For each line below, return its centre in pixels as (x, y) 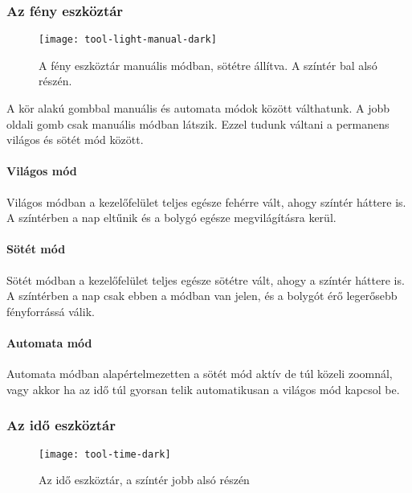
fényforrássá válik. (51, 311)
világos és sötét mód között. (75, 140)
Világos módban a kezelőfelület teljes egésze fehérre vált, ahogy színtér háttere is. (206, 201)
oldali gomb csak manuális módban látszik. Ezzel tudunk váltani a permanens (198, 123)
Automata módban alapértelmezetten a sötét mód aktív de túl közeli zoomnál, (200, 374)
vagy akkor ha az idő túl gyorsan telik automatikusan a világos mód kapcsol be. (203, 389)
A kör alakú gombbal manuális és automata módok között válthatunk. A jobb (198, 108)
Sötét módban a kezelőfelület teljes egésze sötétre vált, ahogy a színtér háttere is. (206, 279)
